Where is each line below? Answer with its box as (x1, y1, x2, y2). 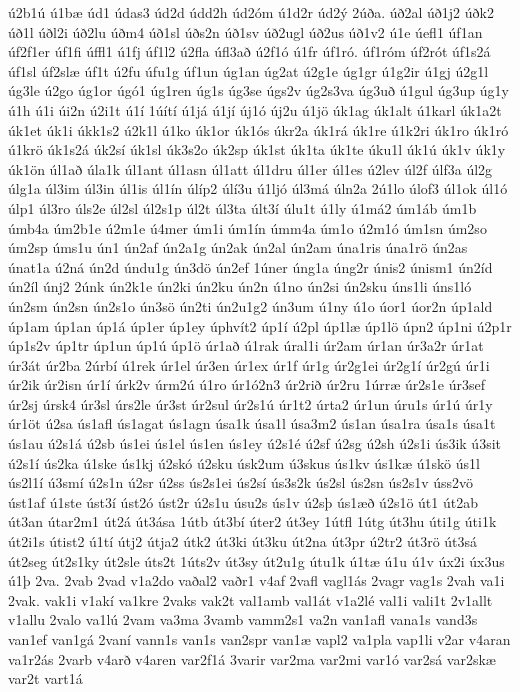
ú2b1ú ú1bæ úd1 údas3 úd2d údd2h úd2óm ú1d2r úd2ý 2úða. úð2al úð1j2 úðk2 (8, 2, 494, 22)
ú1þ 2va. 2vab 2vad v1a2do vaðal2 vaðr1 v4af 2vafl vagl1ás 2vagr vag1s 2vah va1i (8, 570, 505, 591)
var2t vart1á (8, 668, 83, 689)
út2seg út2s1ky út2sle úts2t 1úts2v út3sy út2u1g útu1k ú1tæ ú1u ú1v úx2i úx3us (8, 550, 505, 571)
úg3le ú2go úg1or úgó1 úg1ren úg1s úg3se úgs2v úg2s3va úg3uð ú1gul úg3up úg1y (8, 80, 509, 101)
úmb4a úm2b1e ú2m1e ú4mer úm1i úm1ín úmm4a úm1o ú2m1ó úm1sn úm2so (8, 217, 487, 238)
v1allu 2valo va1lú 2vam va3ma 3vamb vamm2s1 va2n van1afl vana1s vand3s (8, 609, 478, 630)
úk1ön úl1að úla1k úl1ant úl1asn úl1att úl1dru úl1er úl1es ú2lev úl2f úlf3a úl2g (8, 158, 493, 179)
